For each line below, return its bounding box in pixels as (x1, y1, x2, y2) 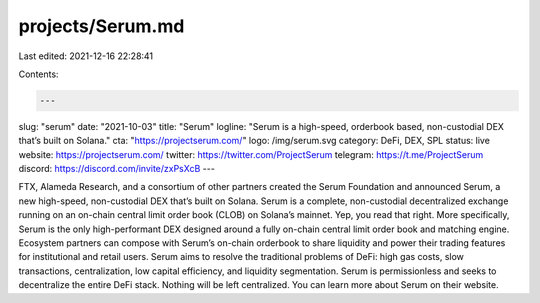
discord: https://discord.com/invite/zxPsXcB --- (18, 163, 215, 175)
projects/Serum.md (18, 15, 185, 37)
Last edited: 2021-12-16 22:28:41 (18, 50, 154, 62)
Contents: (18, 68, 59, 80)
